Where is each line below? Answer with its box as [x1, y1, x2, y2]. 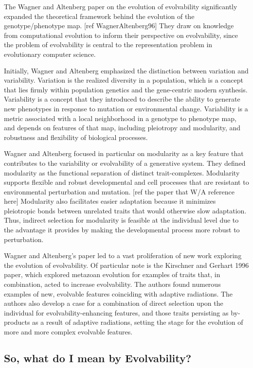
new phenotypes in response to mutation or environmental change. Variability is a [4, 103, 248, 113]
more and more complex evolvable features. [4, 327, 133, 336]
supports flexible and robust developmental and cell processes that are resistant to [4, 177, 249, 187]
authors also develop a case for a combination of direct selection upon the [4, 298, 223, 308]
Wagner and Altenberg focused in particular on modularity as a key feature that [4, 148, 244, 158]
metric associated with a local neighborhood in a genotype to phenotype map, [4, 113, 236, 123]
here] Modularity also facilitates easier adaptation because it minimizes [4, 196, 216, 206]
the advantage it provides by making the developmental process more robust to [4, 225, 240, 235]
